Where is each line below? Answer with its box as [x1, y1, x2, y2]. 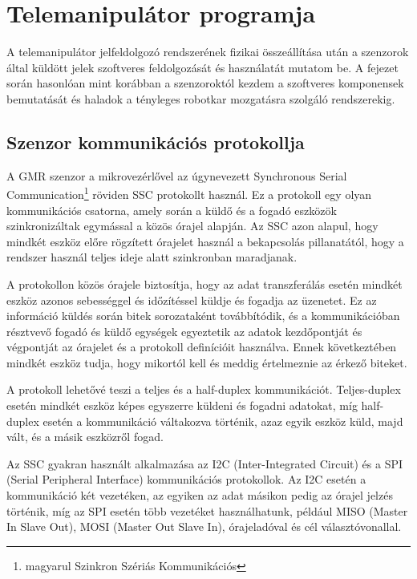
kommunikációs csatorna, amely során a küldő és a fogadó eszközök [6, 201, 337, 218]
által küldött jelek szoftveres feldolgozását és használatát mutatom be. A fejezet [6, 59, 399, 75]
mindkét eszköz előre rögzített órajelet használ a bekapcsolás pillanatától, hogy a [6, 233, 404, 249]
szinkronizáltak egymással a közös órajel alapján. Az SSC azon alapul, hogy [6, 217, 379, 234]
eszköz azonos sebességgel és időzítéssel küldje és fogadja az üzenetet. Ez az [6, 291, 377, 308]
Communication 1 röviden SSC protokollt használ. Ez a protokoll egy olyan [6, 184, 372, 202]
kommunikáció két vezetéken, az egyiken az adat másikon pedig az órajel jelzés [6, 487, 393, 504]
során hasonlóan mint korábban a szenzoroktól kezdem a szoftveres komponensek [6, 75, 404, 91]
